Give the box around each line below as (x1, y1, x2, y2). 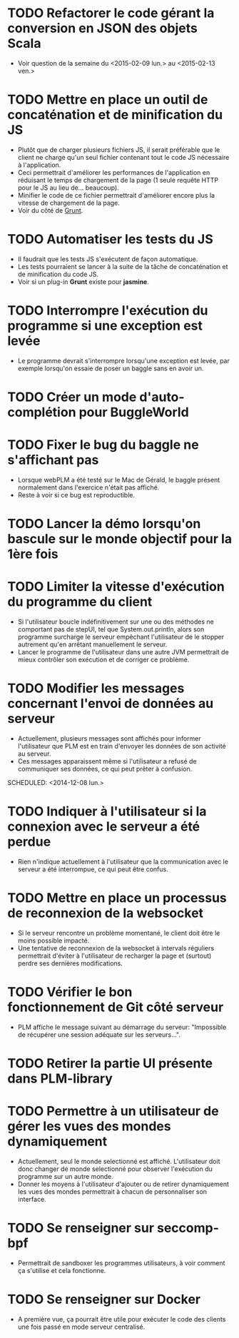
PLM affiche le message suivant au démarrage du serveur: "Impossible (17, 1023, 227, 1031)
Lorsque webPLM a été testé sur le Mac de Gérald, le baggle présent (17, 475, 220, 484)
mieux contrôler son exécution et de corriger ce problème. (17, 655, 190, 664)
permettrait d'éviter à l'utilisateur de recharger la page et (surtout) (17, 951, 212, 960)
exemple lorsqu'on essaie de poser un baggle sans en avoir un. (17, 364, 204, 372)
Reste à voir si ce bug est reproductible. (17, 490, 136, 499)
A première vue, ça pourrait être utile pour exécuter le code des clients (17, 1314, 226, 1323)
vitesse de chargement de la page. (17, 198, 120, 207)
